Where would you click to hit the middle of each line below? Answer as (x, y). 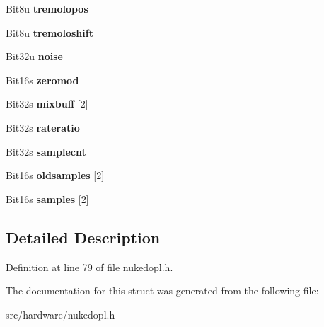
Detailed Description (83, 237)
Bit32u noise (34, 56)
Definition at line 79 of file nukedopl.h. (89, 266)
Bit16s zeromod (42, 80)
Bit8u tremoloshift (50, 32)
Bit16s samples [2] (47, 199)
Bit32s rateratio (43, 127)
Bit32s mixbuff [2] (47, 104)
